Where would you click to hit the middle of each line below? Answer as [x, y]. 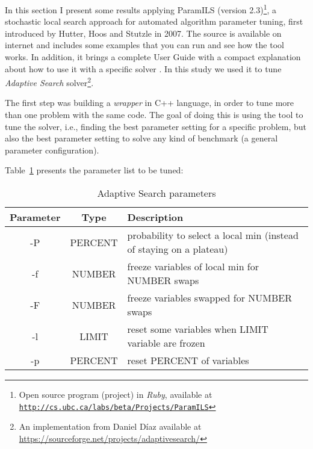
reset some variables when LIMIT [198, 329]
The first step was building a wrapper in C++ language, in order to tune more [150, 103]
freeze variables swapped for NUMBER [210, 298]
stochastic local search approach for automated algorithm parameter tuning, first [154, 21]
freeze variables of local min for [193, 267]
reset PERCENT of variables [188, 361]
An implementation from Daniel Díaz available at [110, 426]
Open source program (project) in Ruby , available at [116, 395]
